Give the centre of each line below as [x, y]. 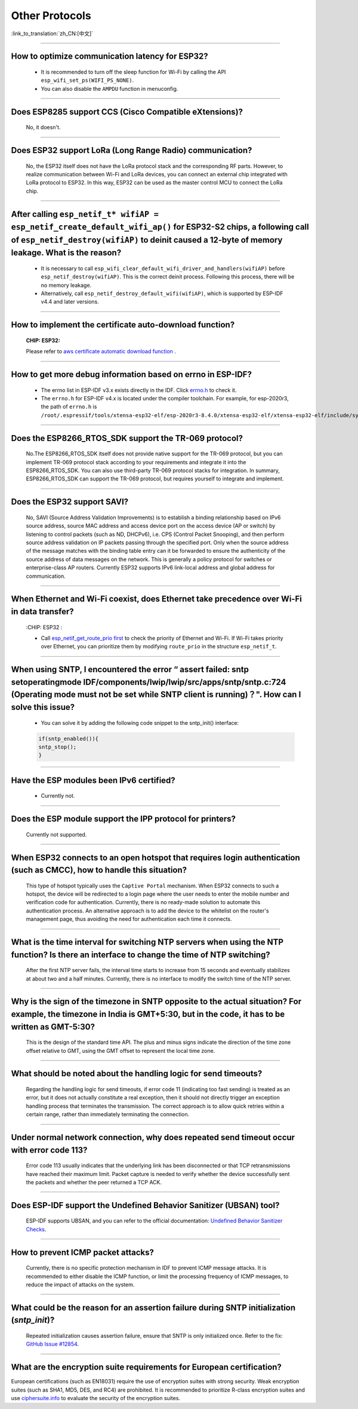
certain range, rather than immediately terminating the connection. [108, 1114]
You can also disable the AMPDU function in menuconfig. [109, 88]
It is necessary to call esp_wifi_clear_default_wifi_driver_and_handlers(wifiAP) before [163, 268]
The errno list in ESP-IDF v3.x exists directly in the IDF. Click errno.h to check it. [139, 390]
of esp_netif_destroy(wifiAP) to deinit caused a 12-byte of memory [147, 240]
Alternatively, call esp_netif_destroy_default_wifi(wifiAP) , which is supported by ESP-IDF [162, 293]
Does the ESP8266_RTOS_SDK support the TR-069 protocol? [127, 438]
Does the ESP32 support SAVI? [70, 502]
